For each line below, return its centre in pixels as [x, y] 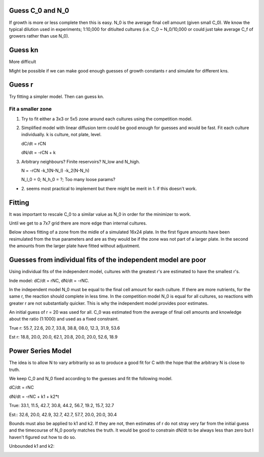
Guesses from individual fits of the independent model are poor [108, 260]
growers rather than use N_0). [39, 36]
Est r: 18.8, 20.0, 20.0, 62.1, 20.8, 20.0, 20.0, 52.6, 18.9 [63, 337]
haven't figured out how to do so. [43, 437]
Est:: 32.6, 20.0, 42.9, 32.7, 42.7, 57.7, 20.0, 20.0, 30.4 [63, 414]
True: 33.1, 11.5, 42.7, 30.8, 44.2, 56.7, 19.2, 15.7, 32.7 [62, 406]
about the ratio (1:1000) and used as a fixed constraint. [64, 319]
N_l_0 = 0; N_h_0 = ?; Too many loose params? [68, 180]
